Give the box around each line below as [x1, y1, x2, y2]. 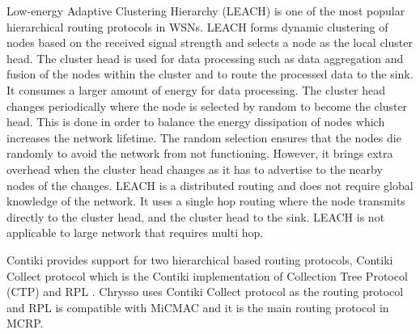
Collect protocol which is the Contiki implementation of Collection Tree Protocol [6, 267, 408, 284]
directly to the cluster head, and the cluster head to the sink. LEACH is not [6, 208, 385, 225]
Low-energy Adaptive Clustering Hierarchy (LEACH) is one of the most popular [6, 2, 405, 19]
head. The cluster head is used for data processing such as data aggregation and [6, 49, 404, 66]
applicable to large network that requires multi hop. [6, 224, 264, 241]
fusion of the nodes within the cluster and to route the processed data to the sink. [6, 66, 414, 82]
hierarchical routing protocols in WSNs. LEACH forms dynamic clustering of [6, 18, 388, 35]
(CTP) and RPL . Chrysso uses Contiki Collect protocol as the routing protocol [6, 283, 404, 300]
